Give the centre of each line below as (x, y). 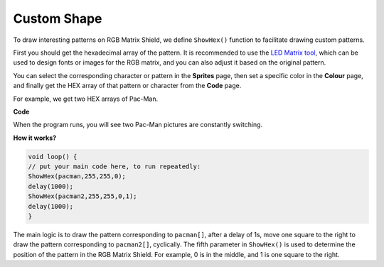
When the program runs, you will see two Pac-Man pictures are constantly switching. (138, 125)
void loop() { (53, 157)
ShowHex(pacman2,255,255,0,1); (83, 196)
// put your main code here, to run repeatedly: (114, 167)
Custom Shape (58, 18)
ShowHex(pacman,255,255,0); (77, 176)
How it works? (35, 138)
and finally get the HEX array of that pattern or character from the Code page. (127, 86)
